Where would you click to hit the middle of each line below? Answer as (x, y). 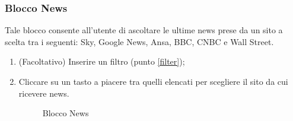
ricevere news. (44, 93)
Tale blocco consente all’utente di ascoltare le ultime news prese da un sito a (144, 30)
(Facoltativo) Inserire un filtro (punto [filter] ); (102, 61)
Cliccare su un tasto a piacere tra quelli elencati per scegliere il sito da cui (153, 81)
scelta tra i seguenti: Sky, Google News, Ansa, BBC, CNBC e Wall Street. (139, 41)
